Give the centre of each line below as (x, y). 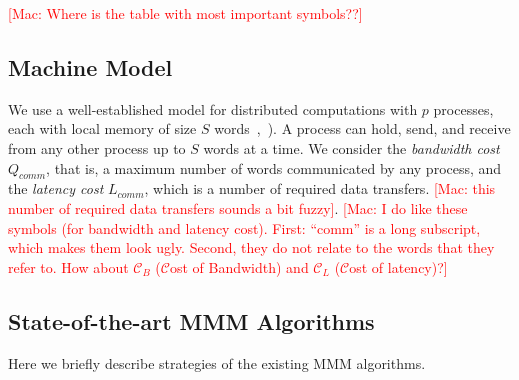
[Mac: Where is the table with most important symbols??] (185, 13)
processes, (463, 108)
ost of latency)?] (398, 266)
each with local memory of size (102, 128)
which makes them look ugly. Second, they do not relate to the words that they (251, 247)
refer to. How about (68, 266)
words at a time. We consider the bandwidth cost (351, 147)
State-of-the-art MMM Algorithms (191, 320)
